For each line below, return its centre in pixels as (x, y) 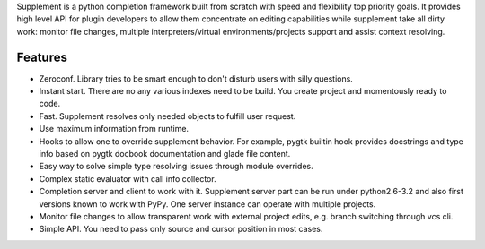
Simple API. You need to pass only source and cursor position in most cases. (181, 229)
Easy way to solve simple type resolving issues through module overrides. (176, 167)
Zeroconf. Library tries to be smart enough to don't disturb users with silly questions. (196, 78)
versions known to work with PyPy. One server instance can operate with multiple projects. (207, 204)
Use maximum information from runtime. (114, 129)
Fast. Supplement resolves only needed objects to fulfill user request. (168, 116)
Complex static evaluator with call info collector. (128, 178)
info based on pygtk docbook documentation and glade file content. (165, 154)
